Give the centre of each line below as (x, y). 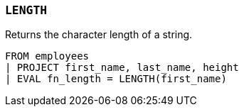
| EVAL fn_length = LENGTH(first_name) (116, 79)
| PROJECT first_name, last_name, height (122, 68)
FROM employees (47, 56)
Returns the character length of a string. (99, 35)
